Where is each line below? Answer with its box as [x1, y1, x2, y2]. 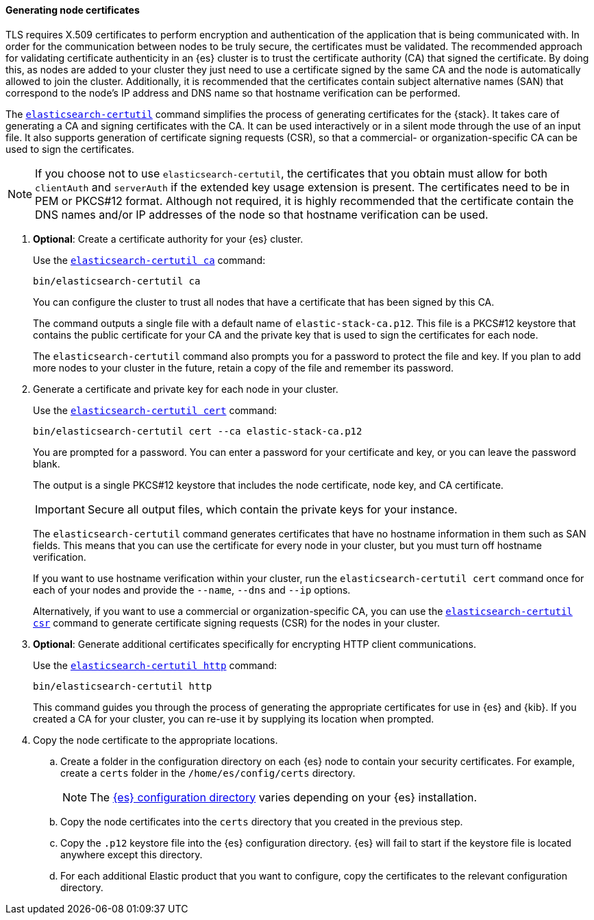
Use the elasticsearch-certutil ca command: [33, 254, 266, 266]
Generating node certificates [5, 4, 140, 16]
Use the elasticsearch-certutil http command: [33, 659, 277, 671]
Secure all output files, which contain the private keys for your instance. [87, 502, 458, 516]
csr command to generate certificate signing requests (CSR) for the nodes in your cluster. [33, 616, 440, 629]
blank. [33, 457, 60, 470]
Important [35, 502, 85, 516]
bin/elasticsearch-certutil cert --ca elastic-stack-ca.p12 [33, 425, 362, 437]
